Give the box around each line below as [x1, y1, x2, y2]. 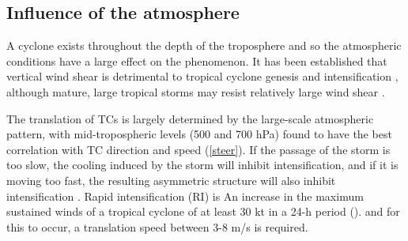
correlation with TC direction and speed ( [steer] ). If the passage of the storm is [6, 141, 391, 157]
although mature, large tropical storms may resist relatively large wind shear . [6, 83, 385, 100]
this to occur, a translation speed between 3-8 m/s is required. [6, 218, 308, 235]
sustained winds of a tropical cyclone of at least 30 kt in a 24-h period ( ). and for [6, 203, 400, 220]
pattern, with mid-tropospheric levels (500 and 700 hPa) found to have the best [6, 126, 392, 142]
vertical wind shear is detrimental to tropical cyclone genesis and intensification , [6, 68, 399, 85]
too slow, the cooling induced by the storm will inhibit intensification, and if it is [6, 156, 399, 173]
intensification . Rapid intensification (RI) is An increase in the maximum [6, 187, 364, 204]
